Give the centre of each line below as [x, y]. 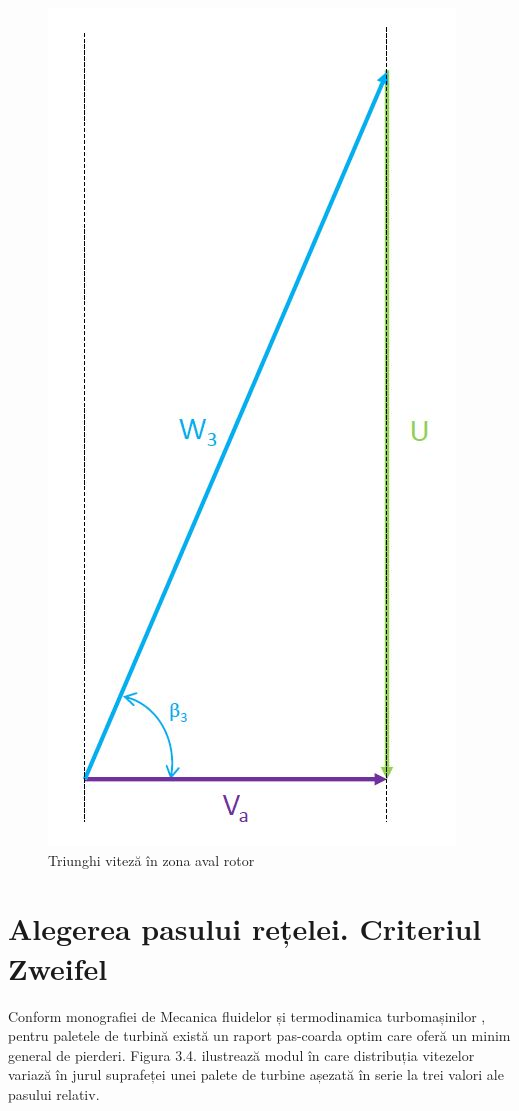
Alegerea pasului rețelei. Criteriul [245, 928]
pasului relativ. [54, 1093]
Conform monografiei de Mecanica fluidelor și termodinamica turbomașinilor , [247, 1015]
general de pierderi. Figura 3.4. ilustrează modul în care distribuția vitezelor [241, 1054]
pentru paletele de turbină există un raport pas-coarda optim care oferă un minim [259, 1035]
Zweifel [58, 967]
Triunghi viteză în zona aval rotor [151, 859]
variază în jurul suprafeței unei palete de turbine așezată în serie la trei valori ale [256, 1074]
